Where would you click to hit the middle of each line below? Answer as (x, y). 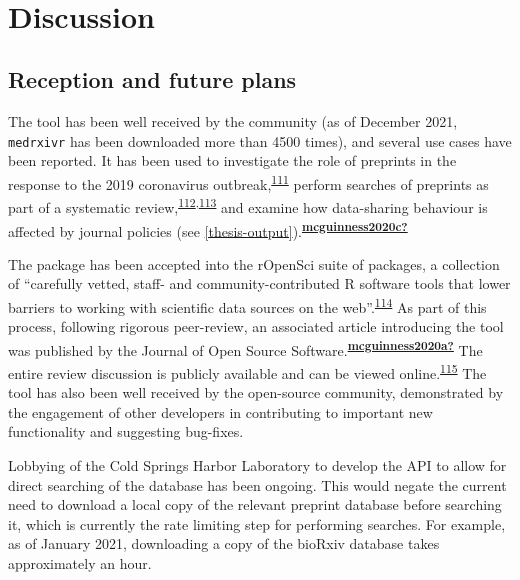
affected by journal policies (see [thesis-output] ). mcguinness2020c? (208, 229)
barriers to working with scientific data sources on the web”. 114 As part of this (247, 305)
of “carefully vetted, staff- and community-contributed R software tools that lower (259, 283)
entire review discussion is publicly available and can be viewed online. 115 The (247, 371)
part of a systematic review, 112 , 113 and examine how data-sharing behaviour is (248, 205)
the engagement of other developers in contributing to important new (220, 411)
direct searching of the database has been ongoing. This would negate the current (257, 484)
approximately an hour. (80, 563)
